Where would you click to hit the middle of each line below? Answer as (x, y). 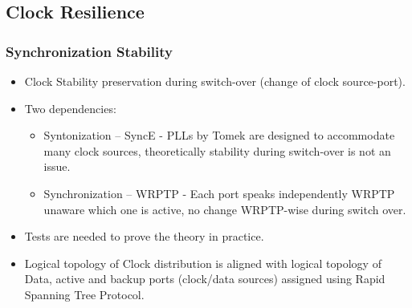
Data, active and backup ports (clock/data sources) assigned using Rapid (205, 279)
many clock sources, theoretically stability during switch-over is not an (217, 150)
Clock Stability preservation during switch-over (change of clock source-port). (215, 81)
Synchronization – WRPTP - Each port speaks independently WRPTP (219, 193)
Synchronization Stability (89, 51)
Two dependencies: (70, 108)
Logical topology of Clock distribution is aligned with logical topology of (203, 263)
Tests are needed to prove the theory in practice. (144, 236)
